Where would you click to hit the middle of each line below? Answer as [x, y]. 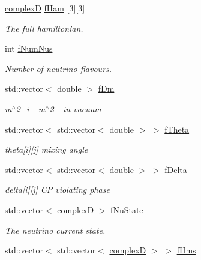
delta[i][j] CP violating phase [57, 189]
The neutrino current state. [55, 230]
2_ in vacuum [75, 108]
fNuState [127, 209]
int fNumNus [29, 48]
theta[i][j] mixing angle [46, 149]
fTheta [177, 129]
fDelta [176, 169]
